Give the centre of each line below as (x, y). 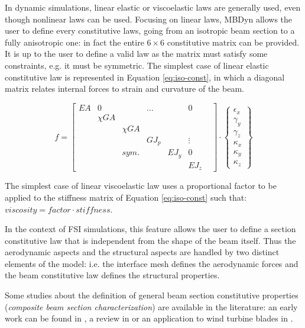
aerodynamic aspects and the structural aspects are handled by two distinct (142, 252)
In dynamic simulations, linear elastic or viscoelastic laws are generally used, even (153, 7)
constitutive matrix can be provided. (233, 42)
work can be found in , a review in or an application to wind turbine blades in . (149, 318)
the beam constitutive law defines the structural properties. (112, 275)
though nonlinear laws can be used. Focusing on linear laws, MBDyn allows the (149, 19)
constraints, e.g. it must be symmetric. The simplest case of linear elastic (137, 65)
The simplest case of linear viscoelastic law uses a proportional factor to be (141, 186)
